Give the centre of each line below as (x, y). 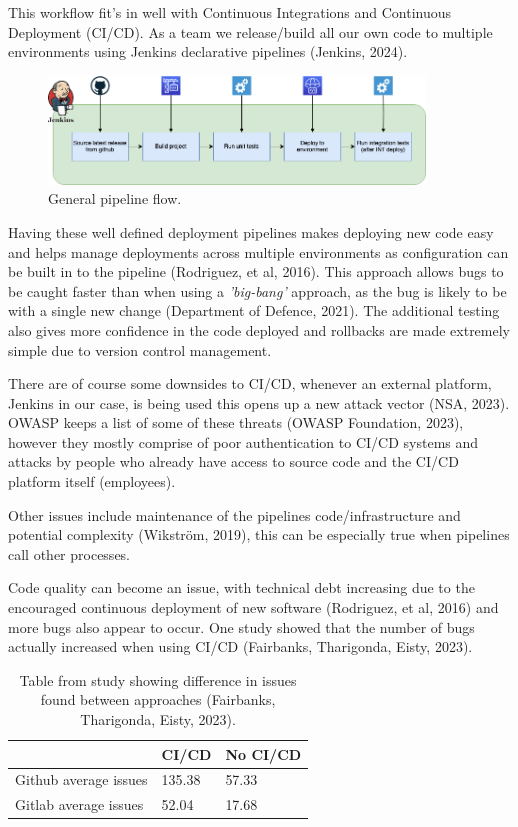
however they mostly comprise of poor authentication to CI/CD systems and (243, 441)
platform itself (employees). (92, 481)
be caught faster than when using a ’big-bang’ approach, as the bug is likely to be (257, 290)
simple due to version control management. (140, 349)
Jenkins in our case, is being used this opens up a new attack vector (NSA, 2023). (259, 402)
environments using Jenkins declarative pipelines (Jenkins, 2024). (208, 51)
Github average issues (81, 779)
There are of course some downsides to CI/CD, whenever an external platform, (250, 383)
